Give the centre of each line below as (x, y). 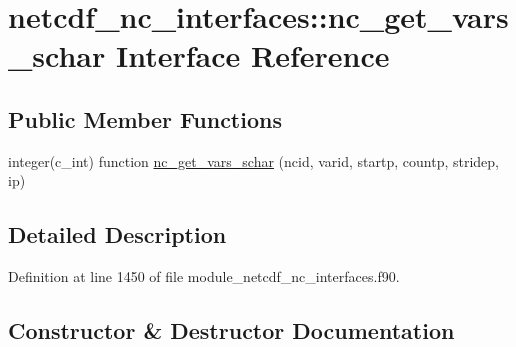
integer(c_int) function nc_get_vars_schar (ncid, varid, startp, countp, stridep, (253, 160)
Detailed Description (117, 234)
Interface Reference (252, 55)
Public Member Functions (145, 118)
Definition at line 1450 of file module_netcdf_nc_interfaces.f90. (204, 276)
